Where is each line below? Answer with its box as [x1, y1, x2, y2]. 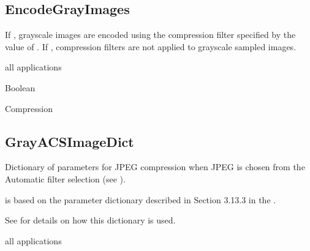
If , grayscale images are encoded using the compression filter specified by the [5, 28, 296, 41]
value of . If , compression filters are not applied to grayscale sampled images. [5, 40, 297, 53]
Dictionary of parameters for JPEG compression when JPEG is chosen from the [5, 160, 305, 173]
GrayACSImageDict [5, 132, 134, 151]
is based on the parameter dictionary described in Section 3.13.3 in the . [5, 193, 276, 206]
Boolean [5, 81, 36, 94]
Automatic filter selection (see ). [5, 172, 126, 185]
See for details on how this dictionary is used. [5, 214, 176, 227]
